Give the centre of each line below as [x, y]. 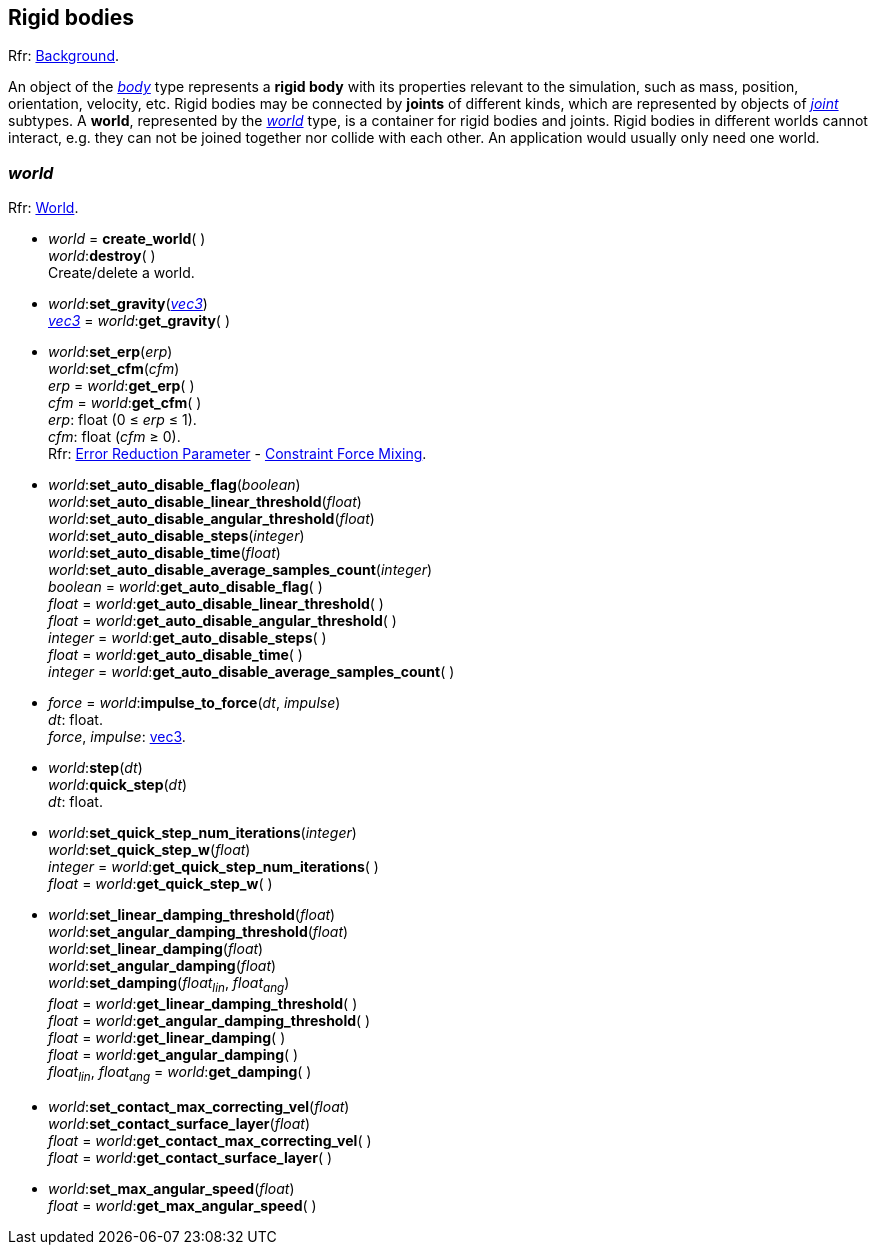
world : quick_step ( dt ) [118, 785]
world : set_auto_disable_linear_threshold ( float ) [205, 502]
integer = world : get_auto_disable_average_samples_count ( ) [251, 672]
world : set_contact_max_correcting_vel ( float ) [199, 1106]
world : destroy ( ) [102, 256]
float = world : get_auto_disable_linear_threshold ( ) [216, 604]
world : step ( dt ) [95, 768]
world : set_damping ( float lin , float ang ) [169, 984]
